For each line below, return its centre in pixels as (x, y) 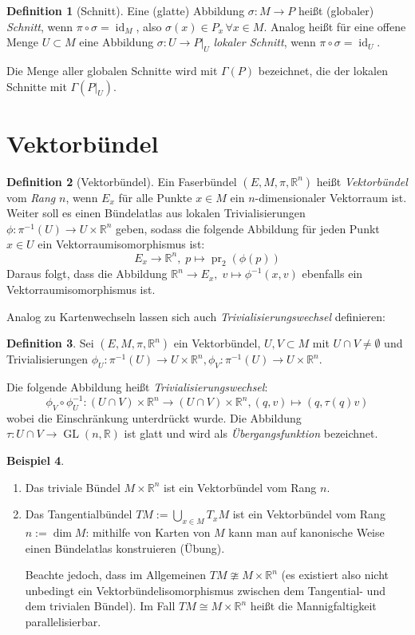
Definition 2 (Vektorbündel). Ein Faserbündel (122, 181)
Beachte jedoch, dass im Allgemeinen (116, 575)
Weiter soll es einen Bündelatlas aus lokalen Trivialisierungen (156, 213)
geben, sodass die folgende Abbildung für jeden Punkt (248, 228)
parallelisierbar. (63, 621)
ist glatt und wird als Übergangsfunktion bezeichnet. (251, 433)
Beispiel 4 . (36, 460)
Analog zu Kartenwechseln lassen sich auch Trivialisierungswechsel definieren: (196, 316)
